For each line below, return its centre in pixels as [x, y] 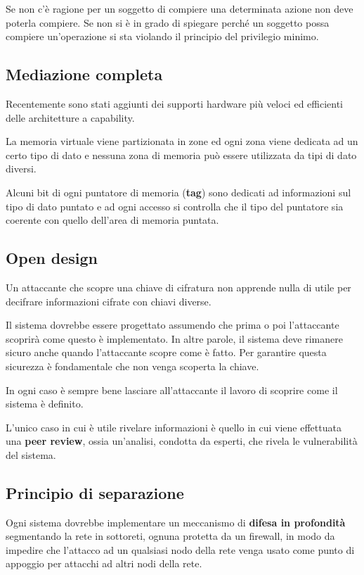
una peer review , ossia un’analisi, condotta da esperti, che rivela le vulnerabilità [182, 441]
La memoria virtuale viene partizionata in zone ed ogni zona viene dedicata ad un [182, 141]
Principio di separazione [95, 492]
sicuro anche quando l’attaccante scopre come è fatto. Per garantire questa [166, 352]
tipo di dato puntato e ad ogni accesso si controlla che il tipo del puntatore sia [175, 206]
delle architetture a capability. [70, 117]
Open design [52, 258]
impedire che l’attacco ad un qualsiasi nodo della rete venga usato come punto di [180, 549]
